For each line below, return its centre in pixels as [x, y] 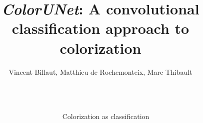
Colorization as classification [106, 116]
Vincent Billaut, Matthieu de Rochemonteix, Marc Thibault [100, 71]
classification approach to [100, 28]
